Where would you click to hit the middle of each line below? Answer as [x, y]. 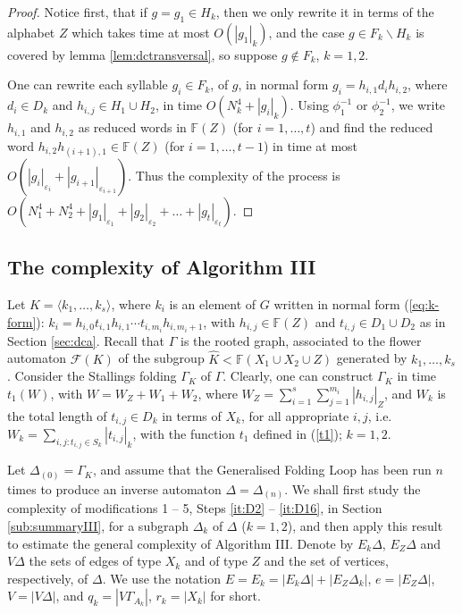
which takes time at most [141, 32]
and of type [216, 561]
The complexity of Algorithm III [162, 267]
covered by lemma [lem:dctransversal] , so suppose [143, 54]
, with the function [184, 433]
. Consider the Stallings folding [92, 376]
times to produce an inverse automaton [114, 488]
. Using [309, 105]
